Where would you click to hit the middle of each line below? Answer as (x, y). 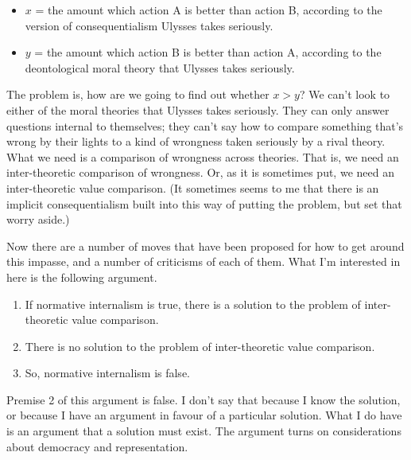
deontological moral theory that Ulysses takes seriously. (160, 67)
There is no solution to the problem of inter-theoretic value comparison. (200, 346)
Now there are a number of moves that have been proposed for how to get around (205, 246)
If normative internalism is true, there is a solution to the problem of (193, 304)
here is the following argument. (82, 277)
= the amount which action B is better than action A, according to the (208, 52)
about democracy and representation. (97, 446)
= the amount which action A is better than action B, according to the (209, 10)
